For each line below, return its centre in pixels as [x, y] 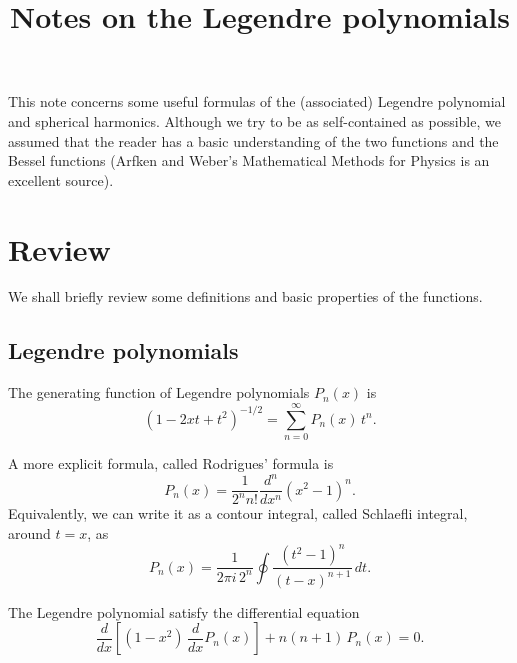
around [29, 533]
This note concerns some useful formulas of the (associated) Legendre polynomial [257, 101]
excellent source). [61, 179]
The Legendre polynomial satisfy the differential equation [184, 611]
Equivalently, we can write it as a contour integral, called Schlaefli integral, [238, 513]
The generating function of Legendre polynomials [159, 392]
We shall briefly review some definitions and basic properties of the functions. [245, 296]
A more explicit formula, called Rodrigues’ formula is [171, 462]
